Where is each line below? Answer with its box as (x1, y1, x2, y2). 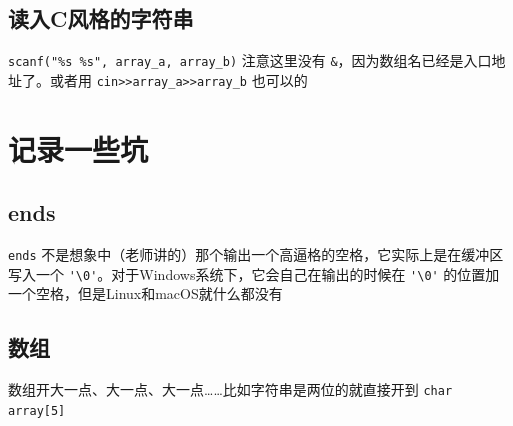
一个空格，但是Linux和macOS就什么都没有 (8, 283, 283, 304)
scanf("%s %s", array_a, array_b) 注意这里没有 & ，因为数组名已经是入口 (8, 50, 492, 71)
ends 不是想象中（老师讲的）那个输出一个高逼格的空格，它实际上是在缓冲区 (8, 244, 504, 265)
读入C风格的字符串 (8, 3, 194, 34)
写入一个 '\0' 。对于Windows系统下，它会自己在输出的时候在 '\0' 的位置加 (8, 263, 500, 284)
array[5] (8, 403, 66, 418)
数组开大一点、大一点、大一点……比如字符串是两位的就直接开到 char (8, 379, 453, 400)
